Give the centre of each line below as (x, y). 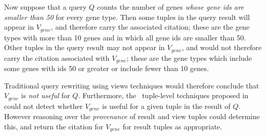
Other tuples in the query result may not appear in (85, 47)
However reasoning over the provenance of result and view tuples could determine (132, 116)
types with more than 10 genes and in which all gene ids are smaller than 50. (125, 37)
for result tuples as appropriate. (172, 126)
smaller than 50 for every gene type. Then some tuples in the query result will (127, 17)
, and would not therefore (222, 47)
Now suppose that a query (45, 7)
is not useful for (46, 95)
